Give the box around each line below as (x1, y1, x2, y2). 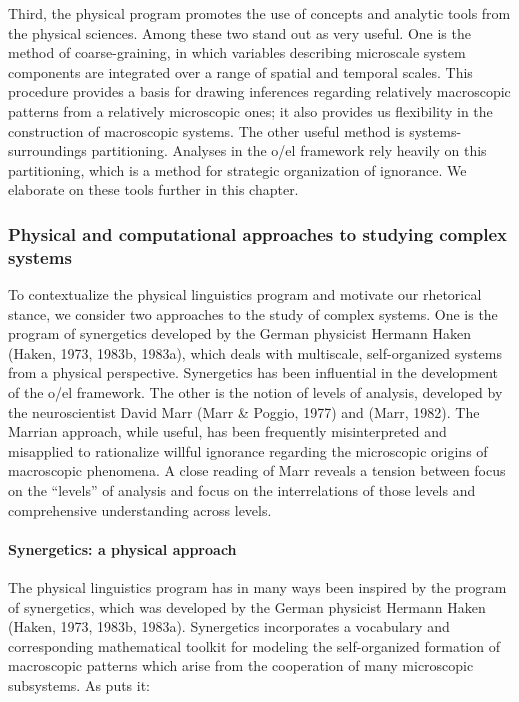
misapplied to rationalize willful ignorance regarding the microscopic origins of (8, 440, 488, 461)
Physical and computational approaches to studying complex (8, 221, 508, 246)
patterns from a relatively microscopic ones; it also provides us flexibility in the (8, 100, 493, 121)
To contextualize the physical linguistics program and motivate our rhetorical (8, 284, 482, 305)
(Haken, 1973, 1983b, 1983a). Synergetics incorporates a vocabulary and (8, 616, 450, 637)
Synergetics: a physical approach (8, 538, 237, 559)
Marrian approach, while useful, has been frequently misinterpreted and (8, 421, 447, 442)
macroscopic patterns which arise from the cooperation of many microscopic (8, 655, 474, 676)
